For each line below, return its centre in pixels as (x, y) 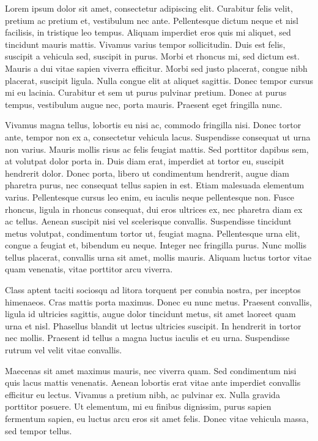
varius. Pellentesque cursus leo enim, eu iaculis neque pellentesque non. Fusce (150, 197)
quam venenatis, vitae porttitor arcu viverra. (89, 269)
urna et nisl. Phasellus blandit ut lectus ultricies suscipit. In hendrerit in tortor (153, 325)
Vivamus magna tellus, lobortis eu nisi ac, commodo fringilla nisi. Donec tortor (153, 125)
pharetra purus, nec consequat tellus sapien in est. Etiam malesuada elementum (155, 185)
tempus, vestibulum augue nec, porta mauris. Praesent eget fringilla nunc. (144, 104)
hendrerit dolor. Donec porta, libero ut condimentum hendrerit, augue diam (147, 173)
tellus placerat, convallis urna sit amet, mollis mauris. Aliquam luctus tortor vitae (158, 257)
